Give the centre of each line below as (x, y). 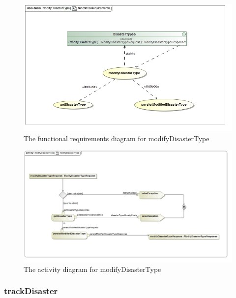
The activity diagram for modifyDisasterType (92, 269)
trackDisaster (31, 291)
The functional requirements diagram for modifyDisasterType (117, 138)
